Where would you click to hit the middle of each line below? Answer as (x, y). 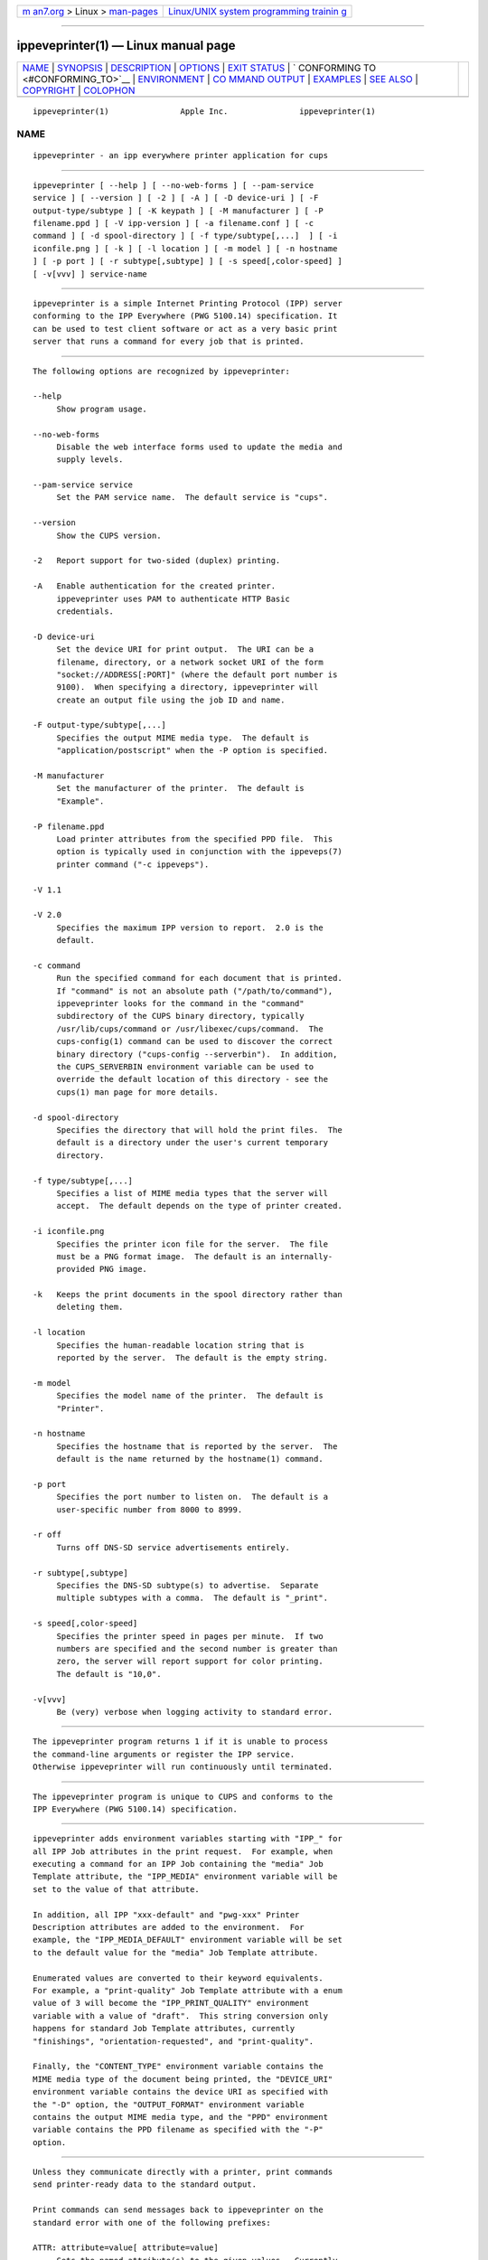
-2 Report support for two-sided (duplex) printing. (157, 561)
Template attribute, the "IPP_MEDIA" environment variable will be (185, 1877)
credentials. (85, 611)
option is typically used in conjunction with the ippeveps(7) (199, 852)
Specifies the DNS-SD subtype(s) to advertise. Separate (188, 1586)
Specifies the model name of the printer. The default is (190, 1396)
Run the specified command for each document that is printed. (199, 978)
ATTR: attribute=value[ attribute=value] (126, 2248)
